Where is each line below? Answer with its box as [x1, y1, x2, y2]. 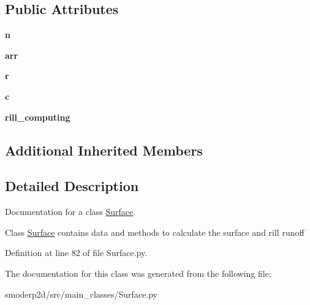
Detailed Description [5, 176, 139, 195]
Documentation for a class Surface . [5, 205, 136, 218]
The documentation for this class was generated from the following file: [5, 266, 271, 279]
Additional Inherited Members [5, 140, 203, 159]
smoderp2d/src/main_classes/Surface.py [5, 287, 158, 300]
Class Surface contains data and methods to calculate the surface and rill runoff [5, 225, 304, 238]
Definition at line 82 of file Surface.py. [5, 246, 148, 259]
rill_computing [5, 110, 70, 123]
